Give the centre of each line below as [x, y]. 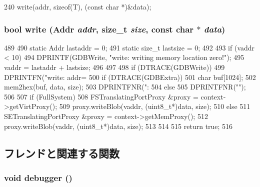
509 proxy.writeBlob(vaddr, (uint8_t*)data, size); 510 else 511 [155, 106]
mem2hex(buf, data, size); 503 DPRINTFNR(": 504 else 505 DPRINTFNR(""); [125, 87]
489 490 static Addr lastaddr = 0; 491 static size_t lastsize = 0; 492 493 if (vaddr [129, 47]
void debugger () [38, 177]
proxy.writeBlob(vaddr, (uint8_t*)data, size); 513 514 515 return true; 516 [118, 126]
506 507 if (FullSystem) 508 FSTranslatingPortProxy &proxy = [101, 96]
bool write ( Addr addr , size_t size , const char [99, 29]
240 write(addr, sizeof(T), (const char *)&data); [78, 6]
